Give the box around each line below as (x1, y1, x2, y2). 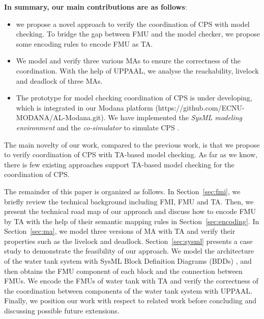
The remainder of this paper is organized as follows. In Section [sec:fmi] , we (4, 186, 241, 196)
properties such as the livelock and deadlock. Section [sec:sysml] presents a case (4, 235, 253, 246)
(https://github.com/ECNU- (155, 102, 245, 113)
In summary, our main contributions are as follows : (4, 2, 187, 12)
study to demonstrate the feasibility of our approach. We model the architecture (4, 245, 254, 256)
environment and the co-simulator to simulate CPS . (16, 122, 180, 132)
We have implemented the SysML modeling (108, 112, 243, 123)
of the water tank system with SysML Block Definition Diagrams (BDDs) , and (4, 256, 252, 266)
